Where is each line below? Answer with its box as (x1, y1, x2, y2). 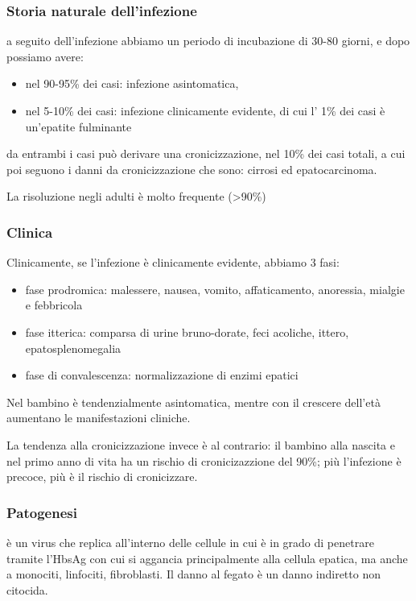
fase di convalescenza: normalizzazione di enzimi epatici (25, 367, 299, 383)
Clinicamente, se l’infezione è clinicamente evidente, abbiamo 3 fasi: (6, 254, 340, 271)
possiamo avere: (6, 48, 84, 64)
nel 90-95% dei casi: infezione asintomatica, (25, 75, 239, 92)
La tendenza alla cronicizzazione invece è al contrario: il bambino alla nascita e (6, 436, 395, 453)
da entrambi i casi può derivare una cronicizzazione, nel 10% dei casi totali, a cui (6, 145, 406, 162)
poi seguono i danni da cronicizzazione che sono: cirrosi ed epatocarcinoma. (6, 160, 377, 177)
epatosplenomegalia (25, 339, 122, 356)
